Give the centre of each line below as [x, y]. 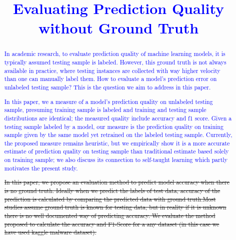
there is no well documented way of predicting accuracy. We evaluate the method [110, 215]
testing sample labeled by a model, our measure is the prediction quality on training [114, 126]
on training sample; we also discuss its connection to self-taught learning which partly [116, 160]
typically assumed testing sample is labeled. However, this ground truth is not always [115, 62]
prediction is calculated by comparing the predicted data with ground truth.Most [110, 199]
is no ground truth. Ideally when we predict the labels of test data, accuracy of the [112, 190]
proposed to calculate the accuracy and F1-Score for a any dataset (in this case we [112, 224]
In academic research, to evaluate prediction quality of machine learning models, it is [115, 54]
